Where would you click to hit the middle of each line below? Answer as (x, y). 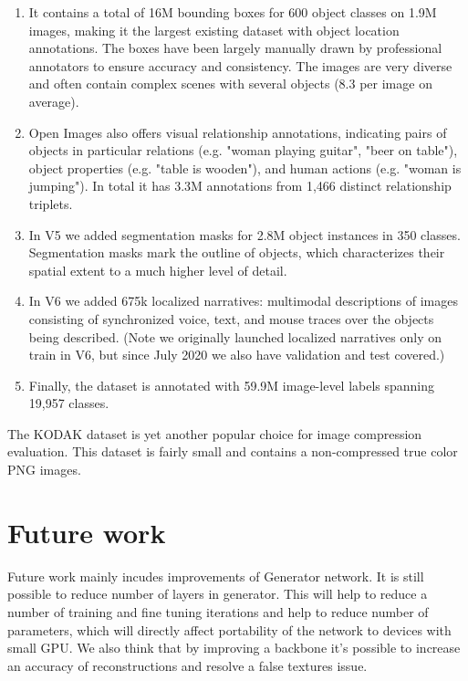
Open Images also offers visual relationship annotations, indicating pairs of (238, 132)
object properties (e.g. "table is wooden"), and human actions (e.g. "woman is (245, 168)
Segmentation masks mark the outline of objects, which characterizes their (237, 252)
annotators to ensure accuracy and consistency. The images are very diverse (240, 65)
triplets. (51, 203)
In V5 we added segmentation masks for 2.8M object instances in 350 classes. (244, 234)
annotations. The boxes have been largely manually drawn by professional (235, 48)
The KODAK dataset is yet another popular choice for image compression (215, 433)
